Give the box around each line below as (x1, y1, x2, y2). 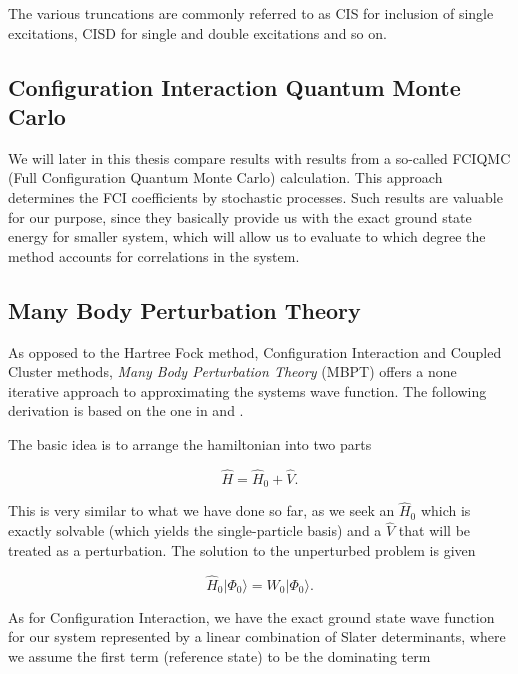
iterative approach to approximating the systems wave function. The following (8, 380, 487, 401)
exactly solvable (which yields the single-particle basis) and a (8, 520, 382, 541)
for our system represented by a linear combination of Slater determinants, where (8, 626, 506, 647)
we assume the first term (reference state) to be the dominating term (8, 645, 431, 666)
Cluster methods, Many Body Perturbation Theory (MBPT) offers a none (8, 361, 457, 382)
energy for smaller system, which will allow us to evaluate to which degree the (8, 226, 486, 247)
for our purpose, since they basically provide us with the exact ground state (8, 206, 472, 227)
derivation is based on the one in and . (8, 400, 244, 421)
